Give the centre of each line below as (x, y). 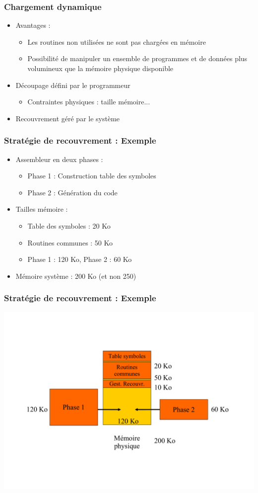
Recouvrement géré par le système (68, 118)
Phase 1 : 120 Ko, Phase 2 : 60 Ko (80, 259)
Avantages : (33, 25)
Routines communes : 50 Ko (70, 242)
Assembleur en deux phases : (59, 159)
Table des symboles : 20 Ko (69, 225)
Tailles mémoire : (42, 209)
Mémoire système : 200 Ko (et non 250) (76, 276)
